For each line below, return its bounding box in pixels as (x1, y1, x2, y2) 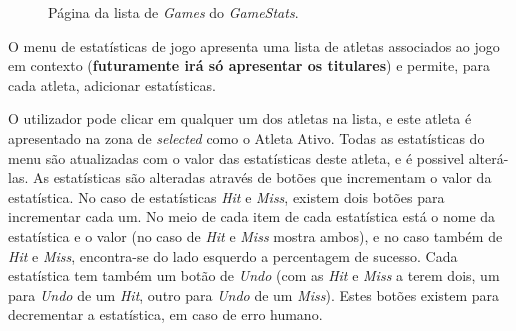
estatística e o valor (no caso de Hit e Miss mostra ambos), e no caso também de (8, 225, 503, 246)
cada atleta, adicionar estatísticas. (8, 74, 216, 95)
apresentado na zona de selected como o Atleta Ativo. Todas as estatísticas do (8, 127, 485, 148)
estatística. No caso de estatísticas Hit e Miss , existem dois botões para (8, 186, 445, 207)
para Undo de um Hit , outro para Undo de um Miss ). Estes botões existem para (8, 284, 500, 305)
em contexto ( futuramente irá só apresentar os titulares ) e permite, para (8, 55, 491, 76)
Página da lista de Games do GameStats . (48, 2, 299, 22)
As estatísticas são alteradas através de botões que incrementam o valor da (32, 167, 492, 188)
